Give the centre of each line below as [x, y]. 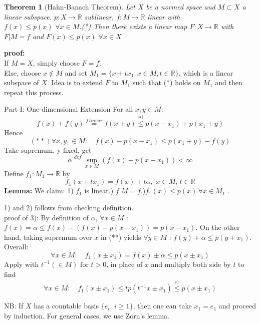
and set [76, 72]
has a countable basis [66, 306]
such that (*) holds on [167, 82]
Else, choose [23, 72]
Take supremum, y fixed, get [48, 149]
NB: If [14, 306]
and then [229, 82]
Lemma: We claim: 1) [39, 191]
